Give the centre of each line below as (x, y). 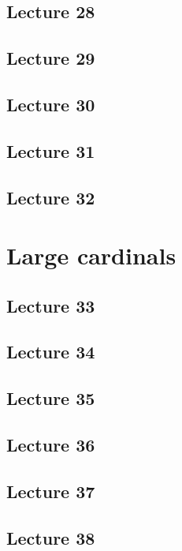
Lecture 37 (51, 491)
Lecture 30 (51, 104)
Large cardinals (91, 255)
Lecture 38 (51, 537)
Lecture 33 (51, 305)
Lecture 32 (51, 197)
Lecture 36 (51, 445)
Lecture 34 (51, 352)
